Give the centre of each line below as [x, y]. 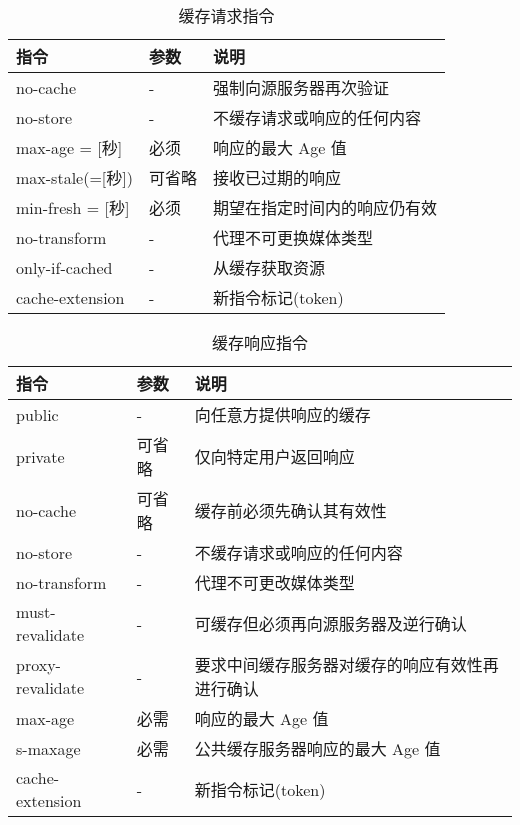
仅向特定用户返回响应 [274, 456]
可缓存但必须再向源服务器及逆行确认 [330, 623]
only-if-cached [64, 267]
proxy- [38, 664]
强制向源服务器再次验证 [301, 87]
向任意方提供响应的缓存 [282, 414]
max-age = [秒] [69, 147]
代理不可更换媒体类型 [293, 237]
